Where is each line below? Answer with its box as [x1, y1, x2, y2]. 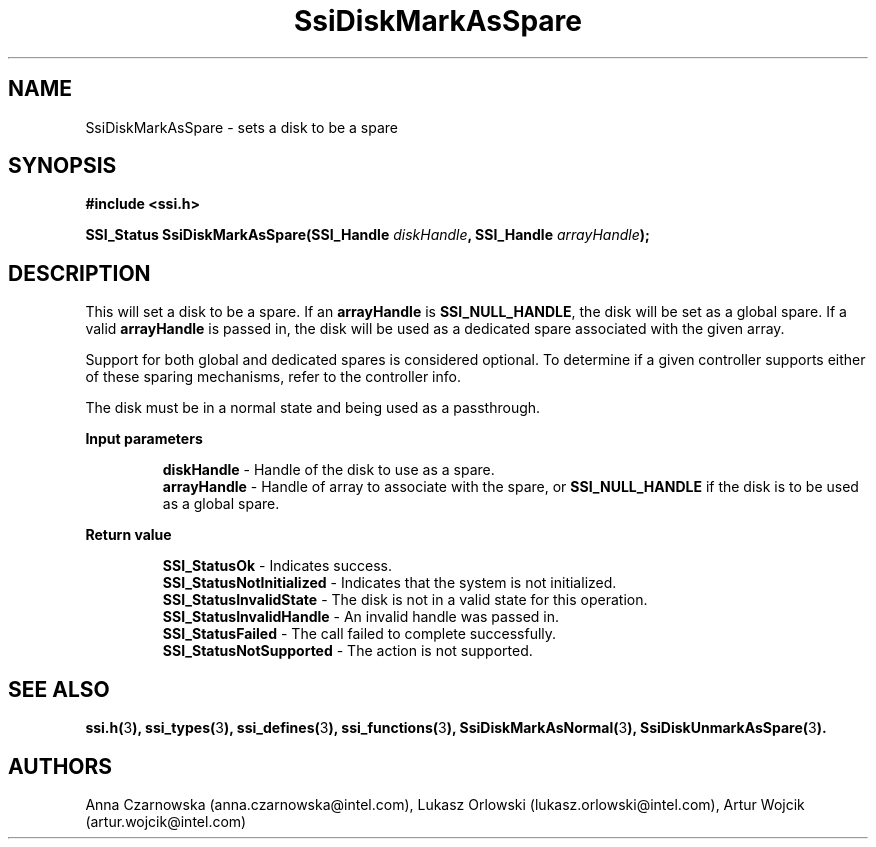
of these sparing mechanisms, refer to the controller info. [85, 368, 461, 386]
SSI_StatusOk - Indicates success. [162, 557, 392, 575]
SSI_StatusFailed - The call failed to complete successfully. [162, 625, 557, 643]
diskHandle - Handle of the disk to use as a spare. [162, 461, 495, 479]
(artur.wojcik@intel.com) [85, 812, 247, 830]
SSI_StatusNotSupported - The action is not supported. [162, 642, 533, 660]
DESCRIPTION [8, 260, 151, 286]
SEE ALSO [8, 676, 110, 702]
